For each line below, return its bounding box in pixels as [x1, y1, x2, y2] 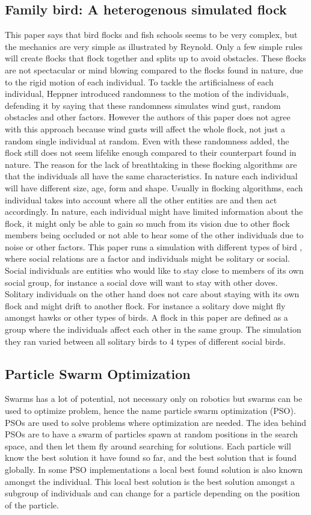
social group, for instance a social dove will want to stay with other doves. [5, 276, 278, 288]
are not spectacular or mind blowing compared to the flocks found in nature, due [5, 63, 303, 76]
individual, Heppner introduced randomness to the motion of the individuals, [5, 87, 289, 100]
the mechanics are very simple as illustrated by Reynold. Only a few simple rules [5, 40, 303, 52]
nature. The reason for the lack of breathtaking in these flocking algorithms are [5, 158, 297, 170]
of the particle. [5, 498, 59, 511]
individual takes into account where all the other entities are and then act [5, 193, 277, 206]
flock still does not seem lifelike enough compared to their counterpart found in [5, 146, 297, 159]
